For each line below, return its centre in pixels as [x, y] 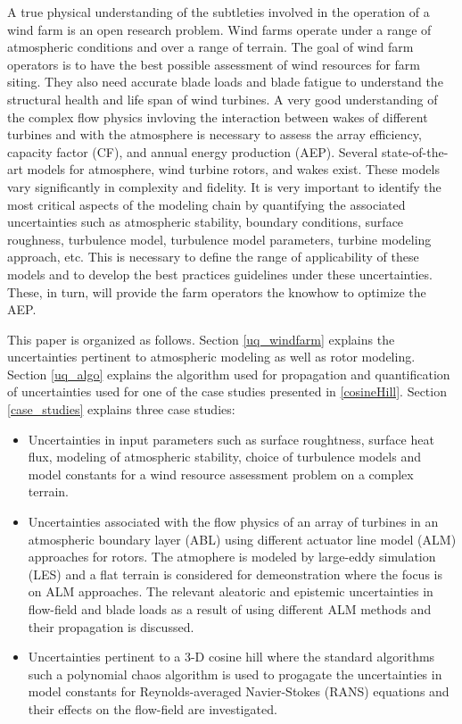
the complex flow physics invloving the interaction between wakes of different [218, 117]
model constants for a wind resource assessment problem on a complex [221, 474]
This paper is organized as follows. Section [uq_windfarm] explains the [201, 339]
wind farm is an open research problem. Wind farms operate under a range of [219, 29]
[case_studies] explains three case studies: [121, 409]
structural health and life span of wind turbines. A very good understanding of [223, 99]
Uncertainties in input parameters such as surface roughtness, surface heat [231, 439]
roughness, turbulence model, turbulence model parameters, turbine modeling [219, 239]
